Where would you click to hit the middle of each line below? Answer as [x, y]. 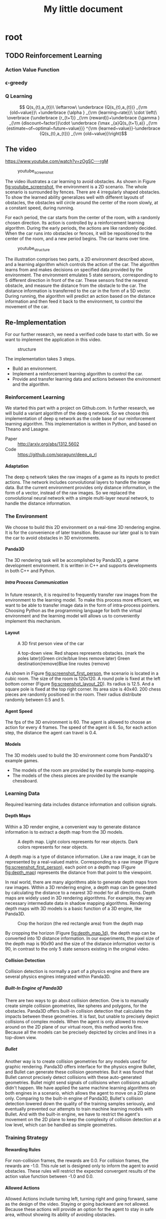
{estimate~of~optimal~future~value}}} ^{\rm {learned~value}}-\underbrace [83, 128]
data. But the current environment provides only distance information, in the [83, 488]
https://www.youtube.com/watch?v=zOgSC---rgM [57, 161]
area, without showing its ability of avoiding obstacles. [60, 1215]
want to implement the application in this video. [53, 340]
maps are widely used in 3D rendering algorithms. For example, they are [79, 898]
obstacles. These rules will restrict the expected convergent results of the [81, 1171]
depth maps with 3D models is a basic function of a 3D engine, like [73, 909]
